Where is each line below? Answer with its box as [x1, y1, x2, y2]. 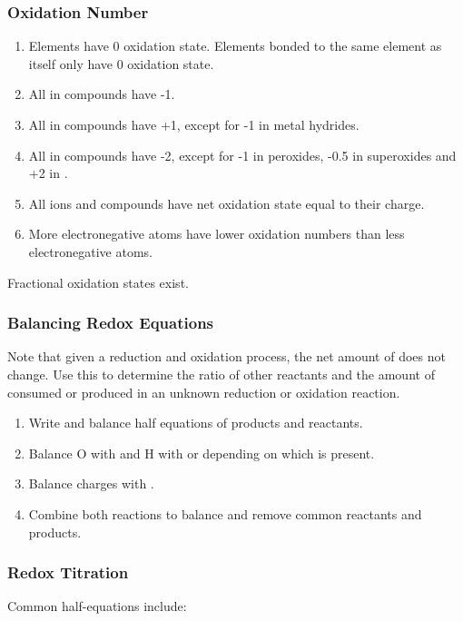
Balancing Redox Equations [7, 311, 214, 334]
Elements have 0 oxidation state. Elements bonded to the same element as [28, 36, 442, 55]
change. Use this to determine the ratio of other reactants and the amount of [7, 364, 435, 383]
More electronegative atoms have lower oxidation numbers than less [28, 224, 405, 243]
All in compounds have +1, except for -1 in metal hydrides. [28, 115, 360, 133]
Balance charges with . [28, 474, 154, 493]
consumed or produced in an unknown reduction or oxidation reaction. [7, 382, 400, 401]
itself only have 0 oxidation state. [28, 54, 214, 73]
